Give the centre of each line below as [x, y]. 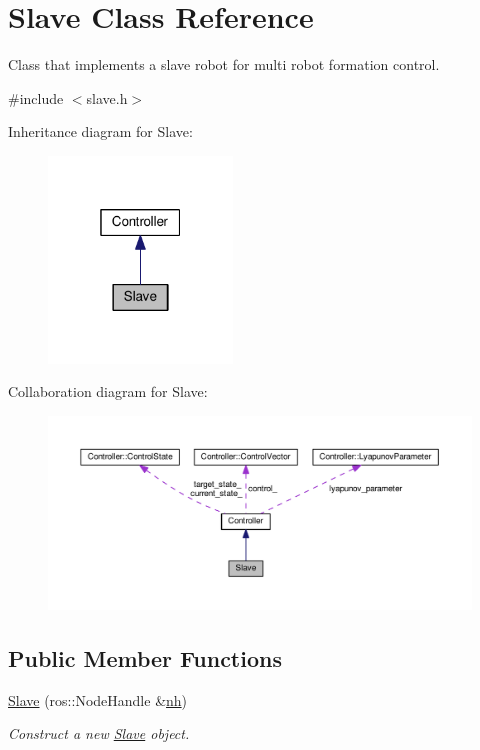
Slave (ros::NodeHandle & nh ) [98, 699]
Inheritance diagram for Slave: [100, 131]
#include [36, 97]
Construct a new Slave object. [99, 733]
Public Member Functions [145, 657]
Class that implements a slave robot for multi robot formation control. [224, 64]
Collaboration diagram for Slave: [108, 391]
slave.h [107, 97]
